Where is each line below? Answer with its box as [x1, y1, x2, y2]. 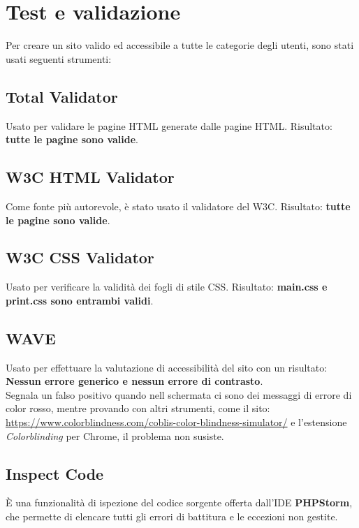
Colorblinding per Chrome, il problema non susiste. [6, 428, 224, 443]
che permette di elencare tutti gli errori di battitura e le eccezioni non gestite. [6, 509, 338, 524]
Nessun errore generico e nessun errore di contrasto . [6, 374, 263, 388]
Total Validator [6, 85, 118, 107]
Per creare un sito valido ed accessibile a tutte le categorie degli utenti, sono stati [6, 38, 354, 52]
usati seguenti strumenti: [6, 51, 112, 66]
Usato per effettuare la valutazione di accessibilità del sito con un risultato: [6, 360, 328, 374]
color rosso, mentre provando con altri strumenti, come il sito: [6, 401, 270, 416]
